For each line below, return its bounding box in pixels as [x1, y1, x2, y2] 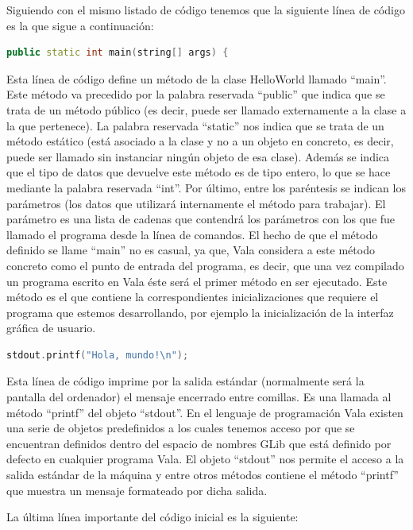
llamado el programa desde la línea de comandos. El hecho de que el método [6, 226, 378, 242]
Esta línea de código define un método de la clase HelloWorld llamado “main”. [6, 70, 387, 87]
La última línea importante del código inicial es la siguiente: [6, 509, 299, 525]
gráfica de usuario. [6, 319, 96, 336]
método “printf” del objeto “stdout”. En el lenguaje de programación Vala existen [6, 404, 403, 420]
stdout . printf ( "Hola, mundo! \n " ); [6, 349, 189, 361]
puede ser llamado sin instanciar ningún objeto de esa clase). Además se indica [6, 148, 390, 164]
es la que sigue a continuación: [6, 17, 154, 33]
